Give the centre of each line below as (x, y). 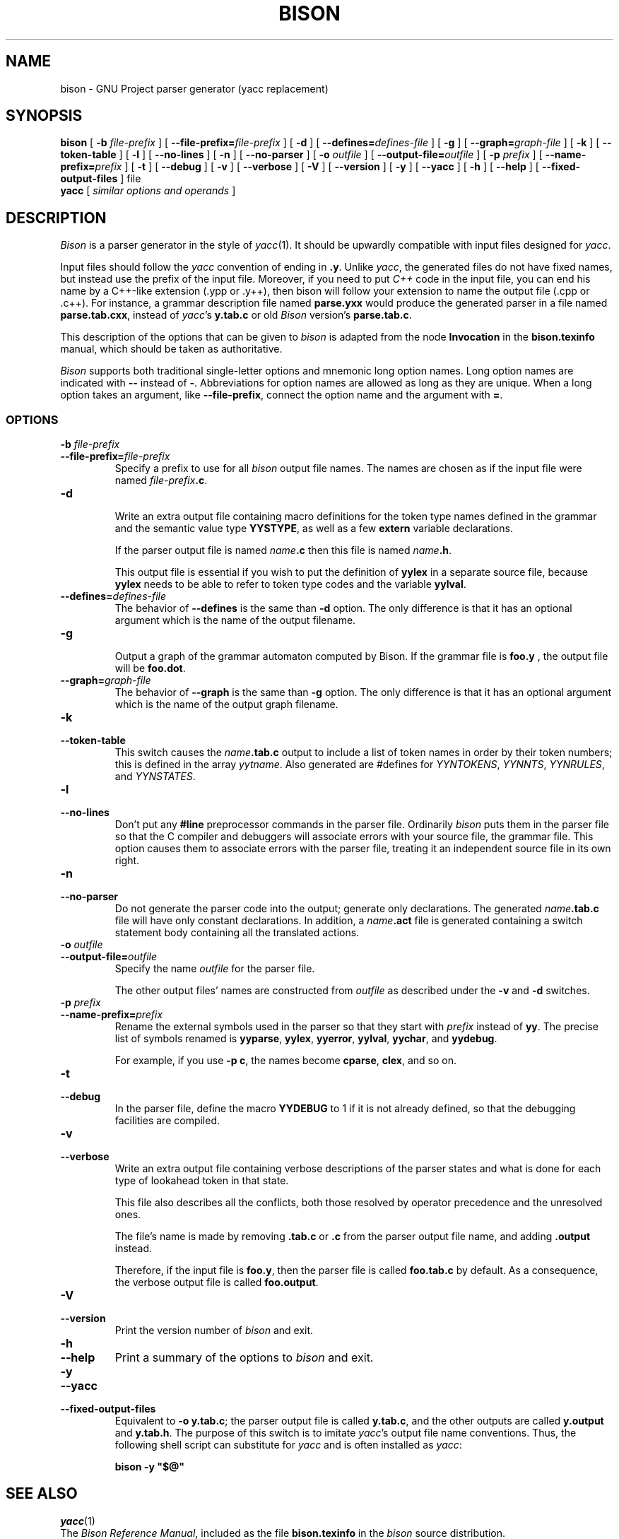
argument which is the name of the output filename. (235, 620)
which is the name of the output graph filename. (226, 704)
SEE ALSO (42, 1494)
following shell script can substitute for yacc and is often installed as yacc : (288, 1445)
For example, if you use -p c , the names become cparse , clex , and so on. (286, 1061)
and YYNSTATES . (155, 777)
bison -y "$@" (150, 1467)
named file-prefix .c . (161, 480)
